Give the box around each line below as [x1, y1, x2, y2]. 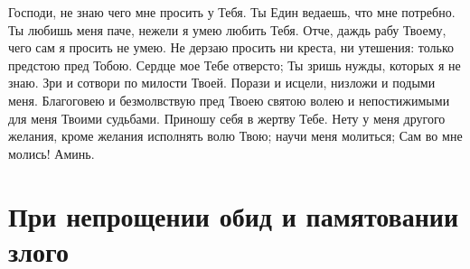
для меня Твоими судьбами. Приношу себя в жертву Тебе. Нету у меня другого [8, 108, 446, 127]
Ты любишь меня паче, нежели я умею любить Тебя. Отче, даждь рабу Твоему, [8, 20, 446, 39]
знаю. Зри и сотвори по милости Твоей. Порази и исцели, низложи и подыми [8, 73, 436, 92]
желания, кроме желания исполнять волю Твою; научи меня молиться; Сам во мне [8, 126, 463, 145]
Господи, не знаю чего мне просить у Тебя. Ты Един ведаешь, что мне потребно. [8, 3, 456, 21]
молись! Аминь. [8, 144, 95, 162]
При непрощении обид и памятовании [8, 197, 459, 234]
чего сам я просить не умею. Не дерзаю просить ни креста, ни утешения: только [8, 38, 455, 57]
